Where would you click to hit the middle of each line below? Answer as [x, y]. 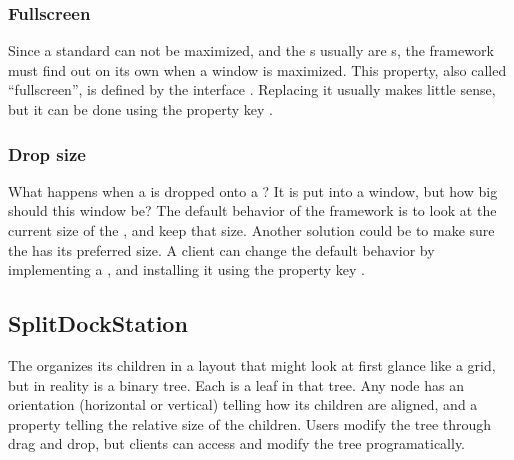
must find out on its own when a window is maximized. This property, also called [257, 69]
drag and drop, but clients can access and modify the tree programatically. [237, 443]
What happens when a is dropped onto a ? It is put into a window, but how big [253, 190]
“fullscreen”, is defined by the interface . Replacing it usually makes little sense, [252, 89]
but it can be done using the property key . [141, 109]
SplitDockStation [98, 323]
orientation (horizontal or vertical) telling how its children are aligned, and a [243, 404]
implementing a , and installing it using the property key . [186, 269]
